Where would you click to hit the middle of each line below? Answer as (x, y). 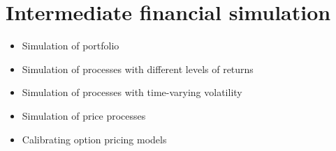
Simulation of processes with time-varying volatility (132, 92)
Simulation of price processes (84, 115)
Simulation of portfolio (71, 46)
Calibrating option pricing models (94, 139)
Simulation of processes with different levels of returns (138, 69)
